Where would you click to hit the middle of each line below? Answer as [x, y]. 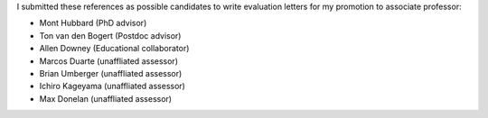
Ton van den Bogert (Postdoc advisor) [110, 35]
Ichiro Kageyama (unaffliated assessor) [112, 86]
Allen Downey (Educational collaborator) [114, 49]
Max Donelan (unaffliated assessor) [105, 98]
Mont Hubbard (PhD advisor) [93, 23]
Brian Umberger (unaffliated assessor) [111, 73]
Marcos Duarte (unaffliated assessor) [108, 61]
